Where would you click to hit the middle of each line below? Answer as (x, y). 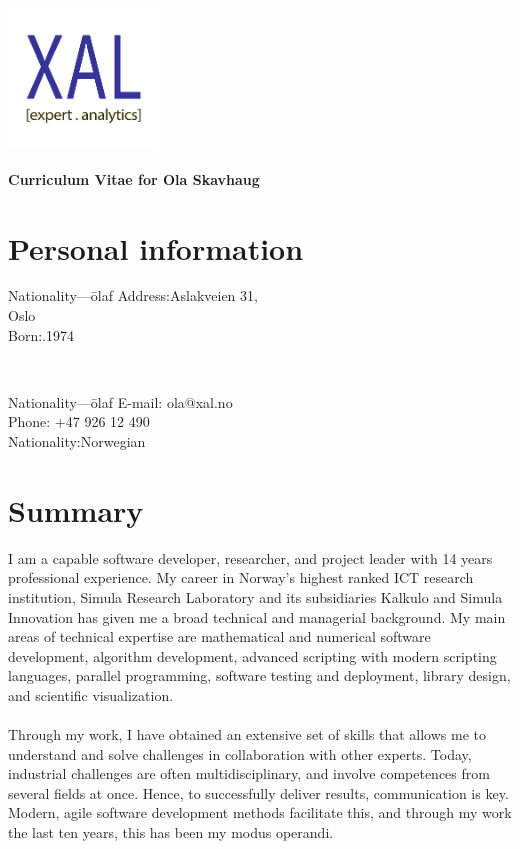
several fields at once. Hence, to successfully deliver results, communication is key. (258, 792)
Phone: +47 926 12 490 (79, 421)
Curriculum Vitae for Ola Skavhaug (134, 178)
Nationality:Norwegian (77, 441)
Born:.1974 (41, 334)
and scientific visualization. (91, 694)
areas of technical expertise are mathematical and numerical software (219, 636)
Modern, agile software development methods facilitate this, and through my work (260, 812)
